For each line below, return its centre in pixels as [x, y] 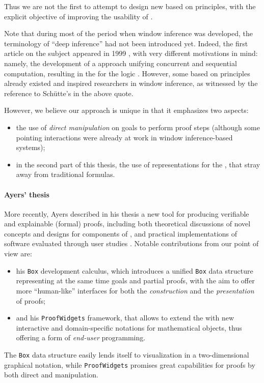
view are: [18, 254]
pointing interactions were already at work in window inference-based [124, 137]
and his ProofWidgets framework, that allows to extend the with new [125, 318]
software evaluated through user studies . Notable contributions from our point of [131, 243]
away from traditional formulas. [65, 174]
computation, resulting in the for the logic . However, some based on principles [127, 73]
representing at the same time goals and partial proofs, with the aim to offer [135, 281]
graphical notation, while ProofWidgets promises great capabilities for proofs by [130, 364]
